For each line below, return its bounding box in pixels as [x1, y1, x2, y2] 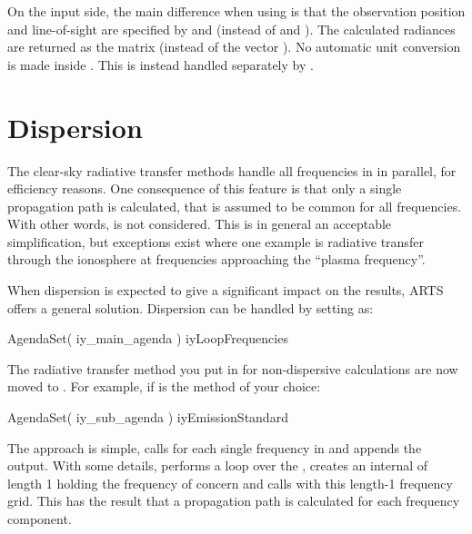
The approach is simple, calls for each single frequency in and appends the [7, 438, 422, 457]
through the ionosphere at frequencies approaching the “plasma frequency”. [7, 250, 426, 269]
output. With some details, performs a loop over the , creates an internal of [7, 456, 428, 475]
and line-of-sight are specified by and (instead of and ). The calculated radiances [7, 19, 456, 38]
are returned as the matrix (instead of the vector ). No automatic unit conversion [7, 37, 461, 56]
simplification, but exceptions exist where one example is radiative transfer [7, 232, 424, 251]
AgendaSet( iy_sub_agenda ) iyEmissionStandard [7, 408, 288, 427]
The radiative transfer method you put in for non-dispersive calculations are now [7, 359, 458, 378]
